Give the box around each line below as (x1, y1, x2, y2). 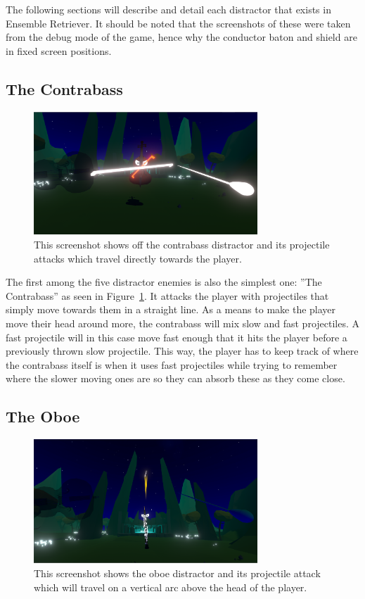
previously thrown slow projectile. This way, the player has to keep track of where (6, 343, 359, 358)
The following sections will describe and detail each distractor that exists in (6, 2, 331, 16)
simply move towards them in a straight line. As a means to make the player (6, 302, 336, 317)
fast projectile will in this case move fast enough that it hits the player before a (6, 329, 347, 344)
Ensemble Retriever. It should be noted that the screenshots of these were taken (6, 15, 351, 30)
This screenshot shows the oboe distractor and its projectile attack (34, 565, 321, 580)
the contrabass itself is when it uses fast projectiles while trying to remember (6, 357, 338, 372)
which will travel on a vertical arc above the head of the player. (34, 579, 307, 594)
